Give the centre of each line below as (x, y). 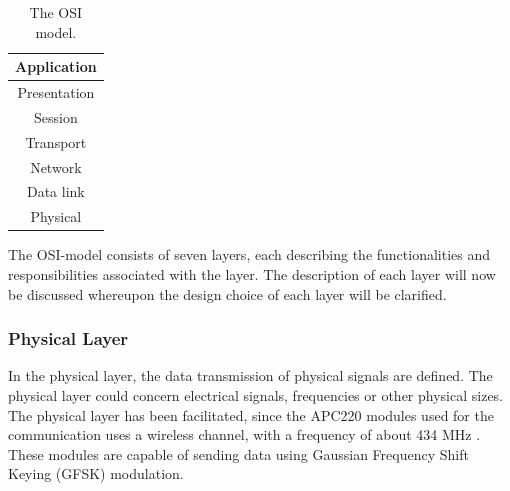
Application (56, 66)
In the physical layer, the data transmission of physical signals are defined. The (250, 375)
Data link (55, 191)
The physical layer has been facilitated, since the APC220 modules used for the (251, 414)
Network (56, 166)
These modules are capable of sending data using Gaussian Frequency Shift (238, 453)
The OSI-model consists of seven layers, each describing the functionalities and (249, 254)
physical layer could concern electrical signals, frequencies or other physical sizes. (256, 394)
